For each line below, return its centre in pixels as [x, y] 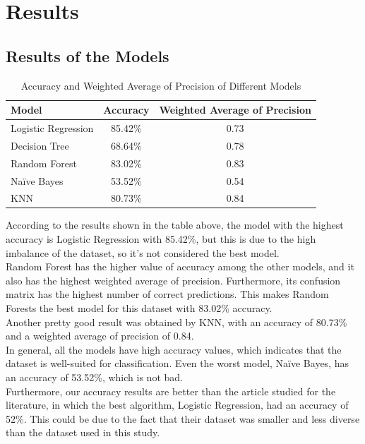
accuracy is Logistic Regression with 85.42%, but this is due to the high [161, 239]
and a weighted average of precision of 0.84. [100, 336]
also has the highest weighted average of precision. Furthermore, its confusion [173, 280]
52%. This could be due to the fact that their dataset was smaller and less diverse [183, 418]
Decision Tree [40, 145]
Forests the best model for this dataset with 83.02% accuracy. [139, 308]
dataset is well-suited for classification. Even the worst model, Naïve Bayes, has [177, 363]
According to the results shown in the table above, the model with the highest [175, 225]
